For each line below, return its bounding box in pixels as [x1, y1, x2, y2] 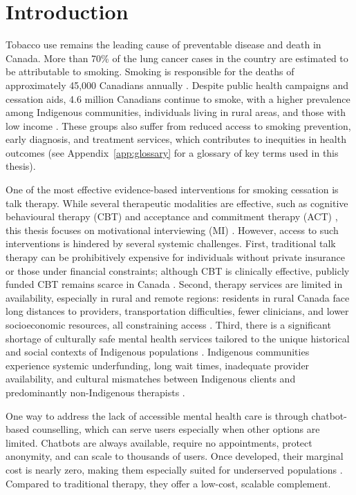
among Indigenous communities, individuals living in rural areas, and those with [6, 105, 346, 119]
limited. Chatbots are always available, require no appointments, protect [6, 435, 312, 449]
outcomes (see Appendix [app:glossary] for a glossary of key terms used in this [6, 145, 339, 159]
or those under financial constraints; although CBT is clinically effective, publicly [6, 263, 350, 278]
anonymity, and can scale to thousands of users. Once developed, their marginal [6, 449, 344, 463]
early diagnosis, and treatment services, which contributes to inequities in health [6, 132, 346, 146]
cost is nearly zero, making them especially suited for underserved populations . [6, 462, 343, 476]
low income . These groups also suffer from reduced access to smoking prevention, [6, 118, 351, 133]
